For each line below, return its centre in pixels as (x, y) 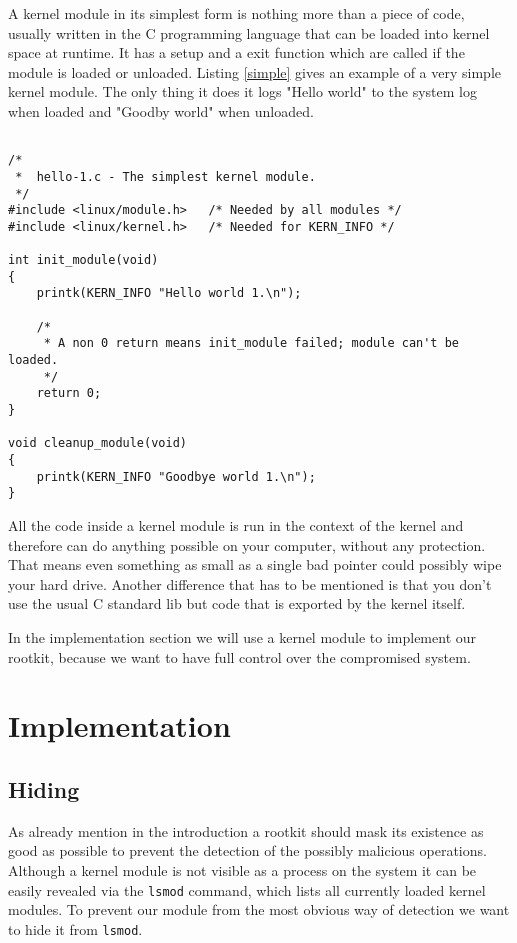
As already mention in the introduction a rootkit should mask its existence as (246, 830)
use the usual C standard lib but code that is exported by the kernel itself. (237, 603)
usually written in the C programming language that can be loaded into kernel (249, 32)
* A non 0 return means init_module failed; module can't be (251, 343)
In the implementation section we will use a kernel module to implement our (242, 636)
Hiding (44, 788)
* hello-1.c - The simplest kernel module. (165, 176)
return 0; (69, 393)
